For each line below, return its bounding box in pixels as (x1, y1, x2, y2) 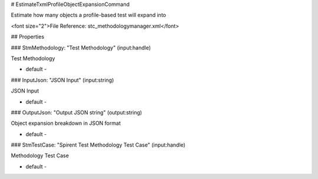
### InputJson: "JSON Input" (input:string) (11, 77, 114, 84)
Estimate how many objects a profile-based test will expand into (11, 12, 166, 19)
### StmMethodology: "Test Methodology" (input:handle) (11, 44, 151, 51)
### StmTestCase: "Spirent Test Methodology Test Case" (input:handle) (11, 141, 185, 148)
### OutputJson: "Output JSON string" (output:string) (11, 109, 143, 116)
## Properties (11, 33, 44, 41)
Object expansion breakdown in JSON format (11, 120, 121, 127)
